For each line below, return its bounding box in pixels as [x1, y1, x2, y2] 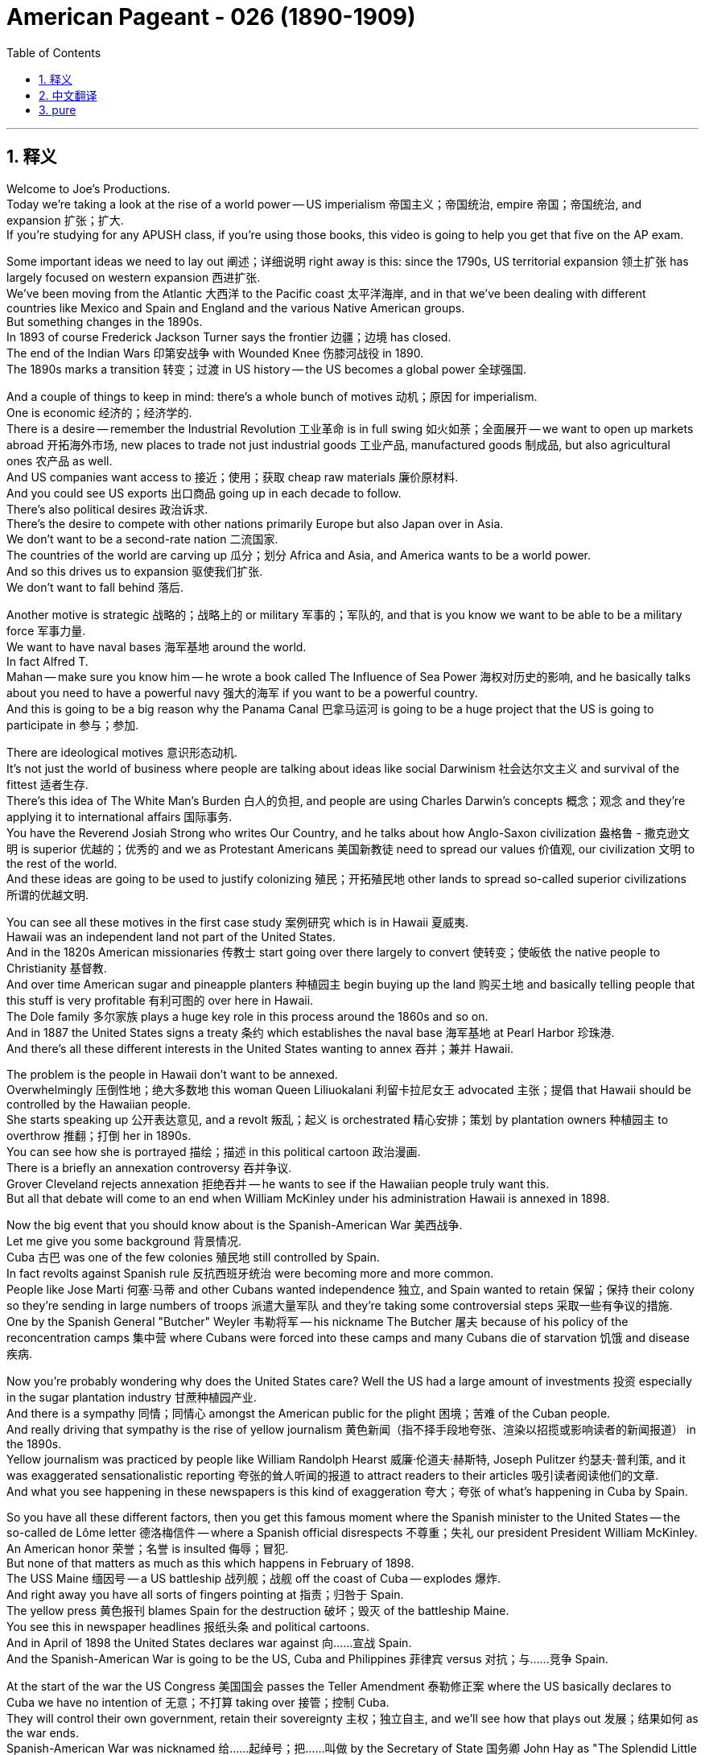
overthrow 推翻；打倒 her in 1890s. [6, 1128, 192, 1142]
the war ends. [6, 1725, 79, 1740]
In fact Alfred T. [6, 654, 89, 668]
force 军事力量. [6, 623, 86, 638]
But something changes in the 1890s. [6, 314, 203, 328]
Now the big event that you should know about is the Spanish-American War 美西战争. [6, 1217, 463, 1232]
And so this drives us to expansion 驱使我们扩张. [6, 564, 263, 578]
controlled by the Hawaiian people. [6, 1096, 191, 1111]
